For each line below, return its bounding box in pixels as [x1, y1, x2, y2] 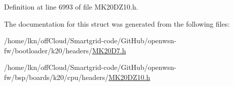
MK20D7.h [92, 45, 126, 55]
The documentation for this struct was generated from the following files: [4, 18, 230, 29]
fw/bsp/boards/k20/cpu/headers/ [4, 71, 109, 82]
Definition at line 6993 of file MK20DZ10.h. [4, 2, 138, 12]
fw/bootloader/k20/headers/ [4, 45, 93, 55]
